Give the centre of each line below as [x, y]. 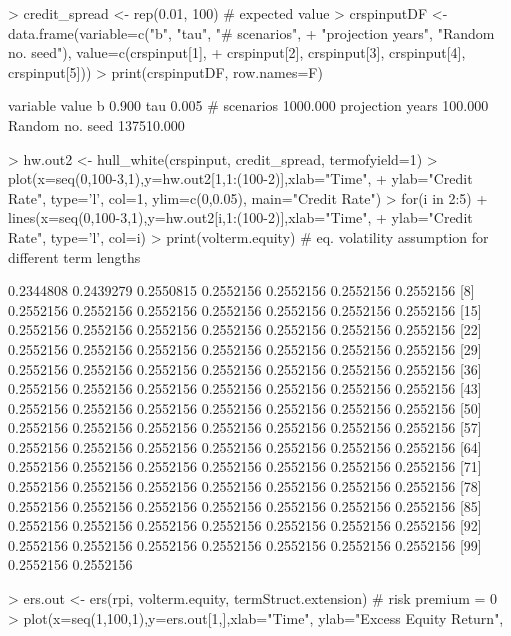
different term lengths [74, 256]
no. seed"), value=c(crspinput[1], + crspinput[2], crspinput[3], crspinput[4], [237, 52]
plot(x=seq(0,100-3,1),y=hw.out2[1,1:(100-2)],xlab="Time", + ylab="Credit [240, 178]
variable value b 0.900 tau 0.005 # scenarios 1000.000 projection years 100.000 [248, 105]
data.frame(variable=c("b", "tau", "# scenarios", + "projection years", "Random [251, 32]
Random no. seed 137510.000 [96, 124]
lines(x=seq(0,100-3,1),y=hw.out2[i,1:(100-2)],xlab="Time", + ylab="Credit [240, 217]
